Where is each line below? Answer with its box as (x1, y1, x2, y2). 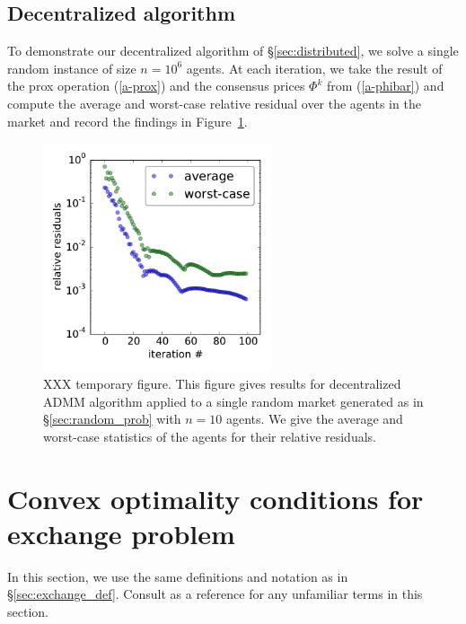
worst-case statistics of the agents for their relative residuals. (43, 426, 376, 445)
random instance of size (7, 58, 136, 77)
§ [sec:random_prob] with (43, 409, 181, 428)
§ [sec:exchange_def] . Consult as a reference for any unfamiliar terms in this (7, 584, 423, 603)
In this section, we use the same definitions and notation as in (7, 567, 348, 585)
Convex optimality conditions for (7, 479, 424, 516)
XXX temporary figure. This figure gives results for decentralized (43, 374, 401, 393)
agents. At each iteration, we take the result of (186, 58, 443, 77)
